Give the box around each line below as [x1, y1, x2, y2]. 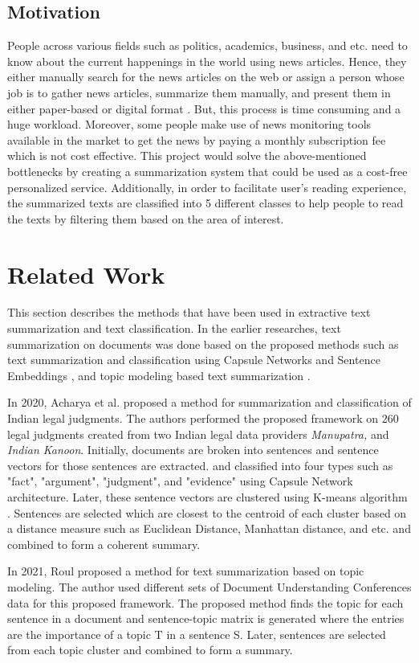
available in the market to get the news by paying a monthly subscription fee [7, 131, 386, 148]
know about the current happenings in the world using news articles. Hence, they [7, 52, 407, 69]
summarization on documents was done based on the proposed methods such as [7, 335, 399, 352]
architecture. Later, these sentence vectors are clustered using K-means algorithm [7, 488, 408, 505]
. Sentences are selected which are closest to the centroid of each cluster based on [7, 504, 407, 521]
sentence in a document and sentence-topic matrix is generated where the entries [7, 610, 405, 627]
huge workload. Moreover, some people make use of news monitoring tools [7, 116, 372, 133]
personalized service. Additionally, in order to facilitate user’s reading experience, [7, 178, 407, 195]
